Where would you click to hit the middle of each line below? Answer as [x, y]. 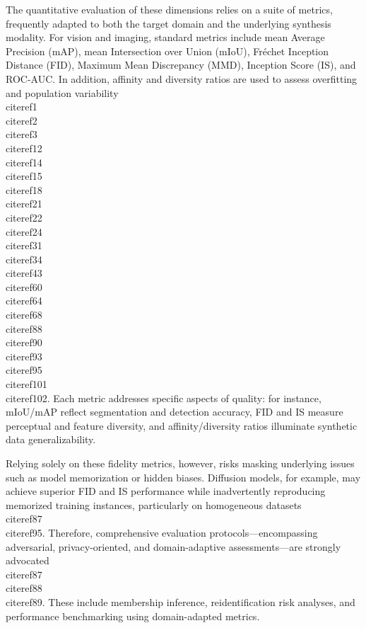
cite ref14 [24, 162]
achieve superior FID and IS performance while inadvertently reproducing [166, 491]
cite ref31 [24, 245]
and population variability [62, 92]
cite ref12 [24, 148]
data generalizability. [51, 439]
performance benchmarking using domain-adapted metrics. [133, 616]
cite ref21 [24, 204]
